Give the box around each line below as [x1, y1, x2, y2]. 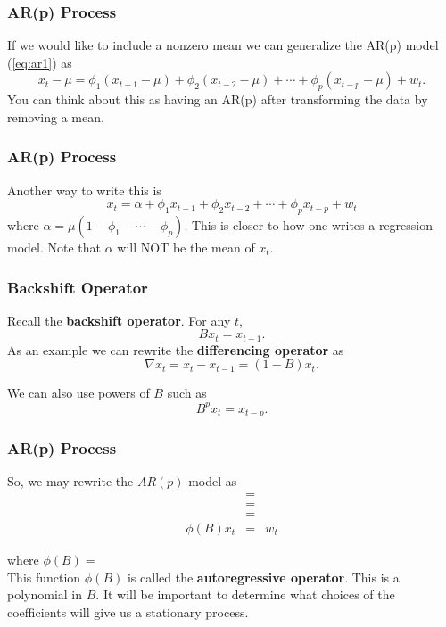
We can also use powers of [7, 384, 150, 402]
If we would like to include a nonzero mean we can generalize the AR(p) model [7, 36, 439, 54]
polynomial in [7, 585, 83, 604]
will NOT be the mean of [117, 238, 255, 256]
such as [167, 384, 207, 402]
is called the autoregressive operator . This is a [127, 567, 400, 586]
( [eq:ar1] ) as [7, 53, 72, 71]
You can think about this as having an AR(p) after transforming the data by [7, 90, 428, 109]
